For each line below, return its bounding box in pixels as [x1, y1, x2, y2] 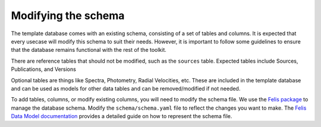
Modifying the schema [11, 9, 125, 22]
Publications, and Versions [11, 66, 77, 73]
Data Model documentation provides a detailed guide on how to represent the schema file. [11, 113, 232, 120]
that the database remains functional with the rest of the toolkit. [11, 47, 166, 54]
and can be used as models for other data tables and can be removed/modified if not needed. [11, 85, 241, 92]
